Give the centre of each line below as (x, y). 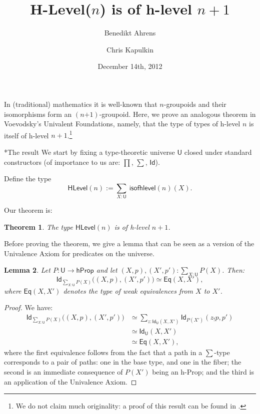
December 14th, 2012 (130, 66)
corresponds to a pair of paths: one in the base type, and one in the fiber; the (123, 362)
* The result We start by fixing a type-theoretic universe (89, 152)
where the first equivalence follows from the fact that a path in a (103, 352)
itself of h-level (26, 135)
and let (107, 270)
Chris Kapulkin (130, 49)
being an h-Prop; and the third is (203, 371)
